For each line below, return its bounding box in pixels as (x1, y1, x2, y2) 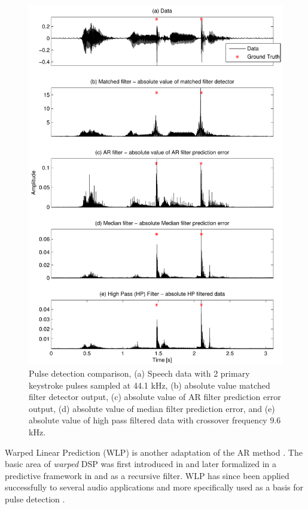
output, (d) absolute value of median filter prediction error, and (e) (29, 402, 275, 414)
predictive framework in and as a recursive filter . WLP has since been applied (5, 469, 289, 481)
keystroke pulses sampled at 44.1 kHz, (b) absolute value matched (29, 378, 270, 391)
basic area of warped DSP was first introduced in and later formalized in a (5, 458, 276, 470)
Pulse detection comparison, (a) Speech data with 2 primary (29, 366, 250, 379)
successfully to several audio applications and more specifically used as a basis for (5, 481, 304, 493)
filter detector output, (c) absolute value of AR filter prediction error (29, 390, 281, 403)
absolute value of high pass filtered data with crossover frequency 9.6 (29, 414, 281, 426)
